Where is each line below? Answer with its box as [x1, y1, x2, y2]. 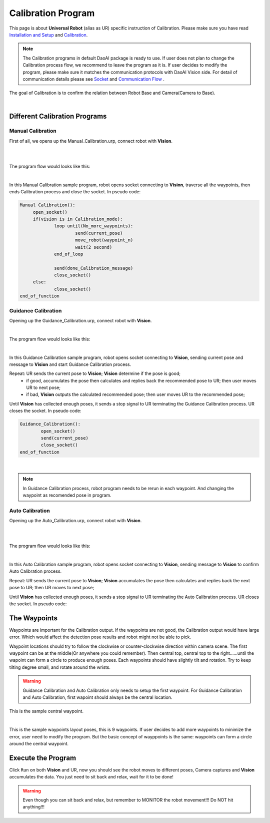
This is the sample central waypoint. [9, 708, 83, 714]
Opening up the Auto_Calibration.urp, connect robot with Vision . [9, 518, 142, 524]
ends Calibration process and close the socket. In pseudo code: [9, 189, 141, 195]
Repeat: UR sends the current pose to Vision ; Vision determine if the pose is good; [9, 370, 181, 376]
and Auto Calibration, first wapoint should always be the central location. [22, 694, 172, 700]
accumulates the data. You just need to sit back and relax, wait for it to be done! [9, 774, 173, 780]
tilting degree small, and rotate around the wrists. [9, 664, 111, 670]
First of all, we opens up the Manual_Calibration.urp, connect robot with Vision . [9, 138, 172, 144]
